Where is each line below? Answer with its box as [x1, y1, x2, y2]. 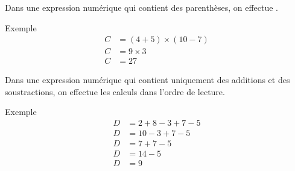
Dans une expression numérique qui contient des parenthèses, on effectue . [5, 1, 279, 13]
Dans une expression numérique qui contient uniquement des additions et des [5, 73, 290, 86]
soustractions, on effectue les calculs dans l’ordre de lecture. [5, 85, 225, 98]
